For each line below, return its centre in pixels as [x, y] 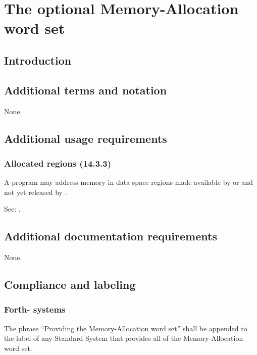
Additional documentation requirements [111, 236]
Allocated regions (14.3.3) [58, 163]
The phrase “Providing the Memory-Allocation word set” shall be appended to [126, 328]
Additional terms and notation [86, 90]
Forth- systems [35, 309]
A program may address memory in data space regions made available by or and [128, 182]
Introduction [38, 60]
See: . [12, 209]
